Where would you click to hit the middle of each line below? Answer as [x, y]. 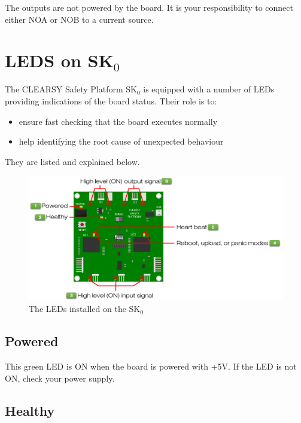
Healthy [30, 410]
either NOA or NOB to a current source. [79, 19]
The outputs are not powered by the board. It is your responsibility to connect [149, 7]
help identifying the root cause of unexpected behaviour [121, 141]
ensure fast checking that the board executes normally [118, 121]
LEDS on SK [59, 60]
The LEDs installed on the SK [85, 309]
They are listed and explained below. [72, 161]
